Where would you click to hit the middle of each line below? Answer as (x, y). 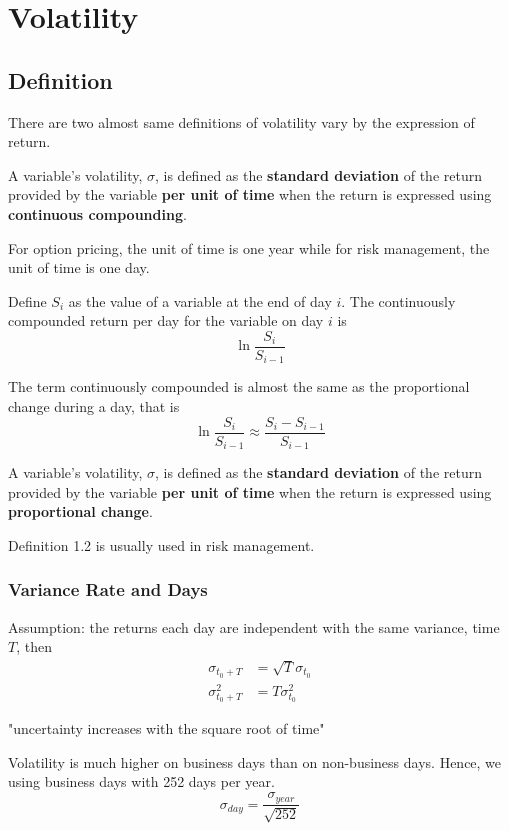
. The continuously (398, 300)
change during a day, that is (94, 406)
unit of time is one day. (79, 267)
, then (34, 646)
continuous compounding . (97, 213)
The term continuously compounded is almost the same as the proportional (239, 386)
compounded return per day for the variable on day (166, 320)
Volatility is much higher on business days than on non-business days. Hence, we (255, 761)
